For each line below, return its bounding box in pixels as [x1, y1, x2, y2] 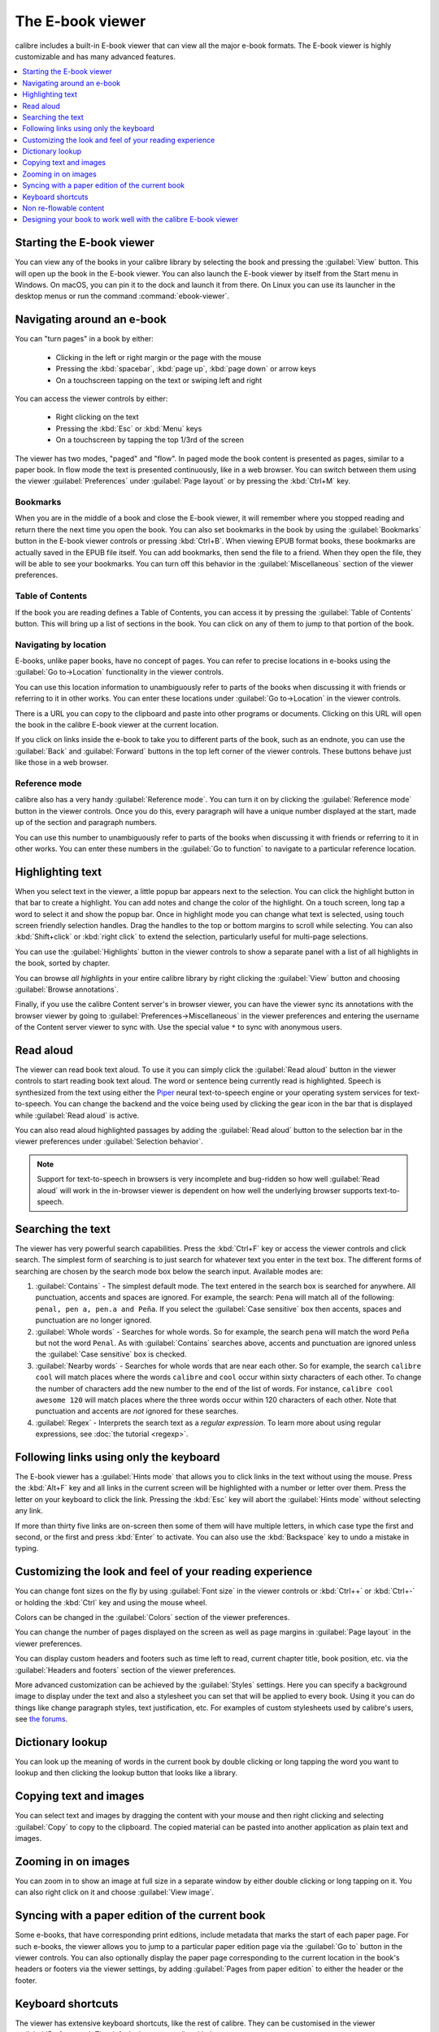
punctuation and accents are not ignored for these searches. [35, 1406, 239, 1416]
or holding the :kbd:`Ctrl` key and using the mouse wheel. [15, 1597, 207, 1607]
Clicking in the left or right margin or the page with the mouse [55, 352, 262, 362]
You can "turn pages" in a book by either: [15, 334, 154, 344]
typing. [15, 1544, 39, 1553]
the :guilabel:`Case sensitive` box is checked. [35, 1349, 187, 1359]
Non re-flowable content [22, 203, 105, 213]
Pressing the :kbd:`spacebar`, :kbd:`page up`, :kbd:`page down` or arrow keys [55, 364, 316, 374]
